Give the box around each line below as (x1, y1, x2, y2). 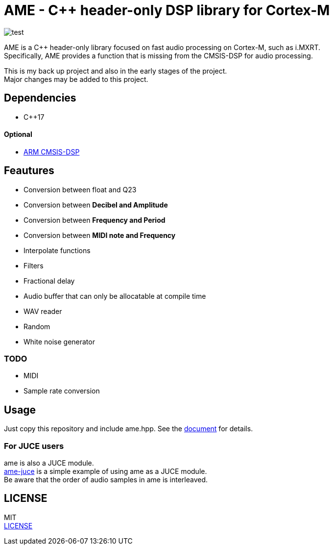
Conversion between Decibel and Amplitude (24, 200, 168, 209)
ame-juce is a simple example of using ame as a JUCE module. (4, 467, 207, 475)
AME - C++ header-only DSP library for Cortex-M (4, 2, 330, 19)
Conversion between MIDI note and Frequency (24, 231, 176, 239)
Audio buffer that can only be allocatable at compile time (24, 291, 206, 300)
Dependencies (4, 92, 76, 105)
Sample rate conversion (24, 387, 100, 395)
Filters (24, 261, 44, 270)
